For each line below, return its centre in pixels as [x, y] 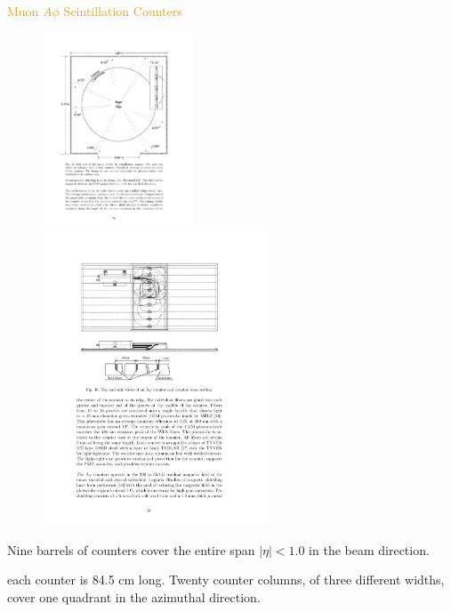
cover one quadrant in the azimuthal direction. [134, 596]
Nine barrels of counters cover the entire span [131, 549]
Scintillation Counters [123, 11]
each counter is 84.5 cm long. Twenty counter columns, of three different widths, [226, 580]
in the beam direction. [369, 549]
